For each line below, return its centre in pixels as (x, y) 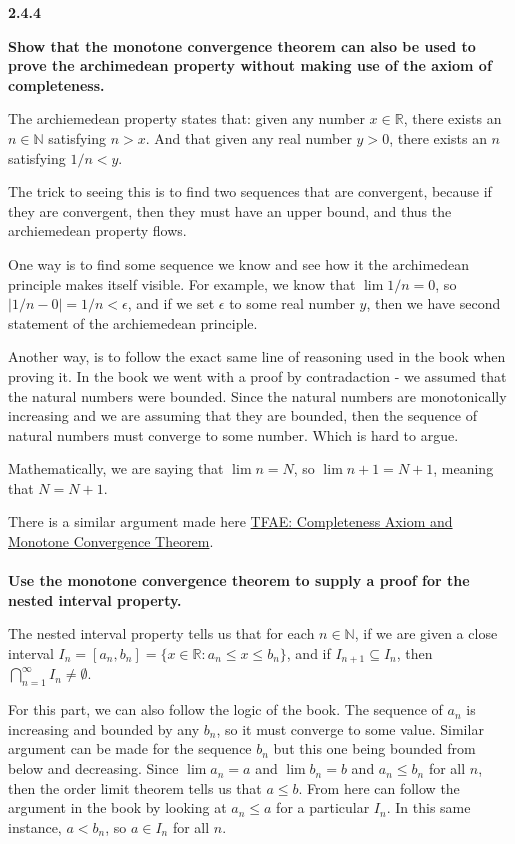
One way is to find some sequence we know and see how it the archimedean (239, 263)
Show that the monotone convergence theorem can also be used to (242, 45)
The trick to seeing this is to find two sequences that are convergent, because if (250, 191)
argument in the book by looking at (117, 807)
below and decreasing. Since (93, 768)
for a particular (323, 807)
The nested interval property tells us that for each (161, 633)
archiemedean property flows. (97, 230)
